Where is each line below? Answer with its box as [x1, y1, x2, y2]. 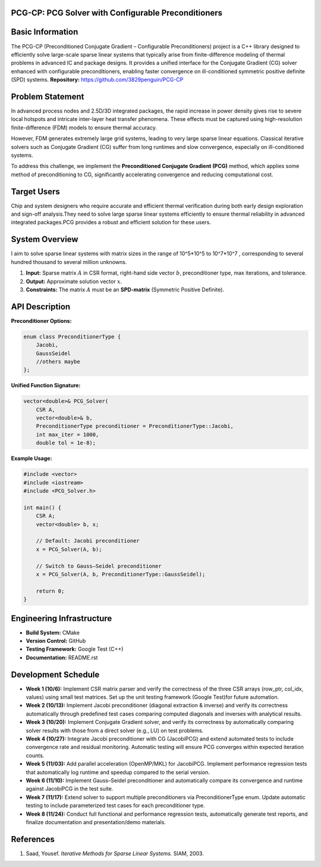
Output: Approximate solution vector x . [26, 278, 122, 285]
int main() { [23, 504, 62, 511]
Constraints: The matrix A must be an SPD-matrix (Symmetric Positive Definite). [26, 286, 225, 293]
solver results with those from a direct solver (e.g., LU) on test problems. [26, 727, 204, 734]
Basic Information [11, 27, 78, 37]
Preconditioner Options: [11, 317, 72, 324]
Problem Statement [11, 91, 84, 101]
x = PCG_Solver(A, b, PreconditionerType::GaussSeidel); [36, 571, 206, 577]
